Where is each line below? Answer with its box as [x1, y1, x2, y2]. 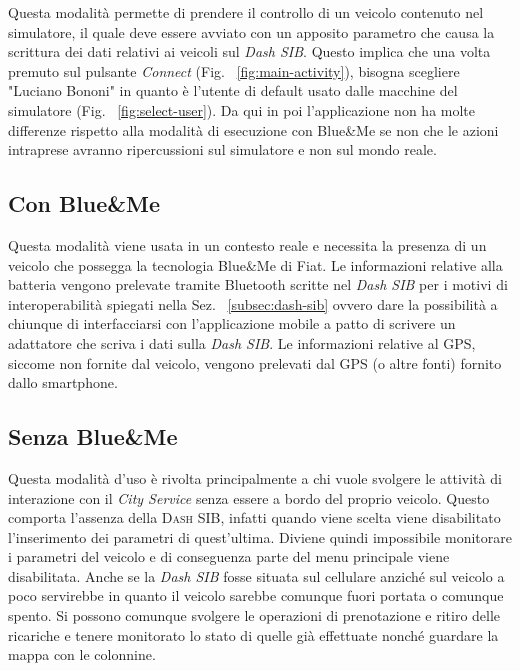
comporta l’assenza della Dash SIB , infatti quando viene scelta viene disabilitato [8, 507, 501, 528]
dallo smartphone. [8, 372, 118, 393]
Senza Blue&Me [8, 421, 178, 452]
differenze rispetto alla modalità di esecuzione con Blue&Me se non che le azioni [8, 119, 499, 140]
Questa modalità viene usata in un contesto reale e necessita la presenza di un [8, 234, 487, 255]
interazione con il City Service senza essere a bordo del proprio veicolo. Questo [8, 487, 490, 508]
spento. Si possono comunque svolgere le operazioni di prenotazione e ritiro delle [8, 605, 501, 626]
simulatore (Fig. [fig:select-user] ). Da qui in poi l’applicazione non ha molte [8, 99, 476, 120]
